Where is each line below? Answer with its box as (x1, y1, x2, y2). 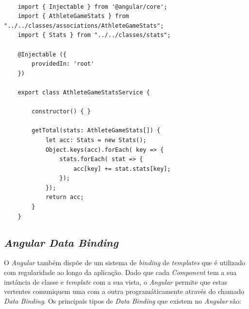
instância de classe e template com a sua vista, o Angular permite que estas (4, 276, 227, 287)
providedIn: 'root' (32, 60, 95, 68)
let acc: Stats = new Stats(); (45, 136, 147, 144)
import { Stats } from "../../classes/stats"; (17, 32, 171, 39)
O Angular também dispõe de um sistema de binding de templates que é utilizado (4, 257, 246, 268)
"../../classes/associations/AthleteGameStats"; (4, 22, 164, 29)
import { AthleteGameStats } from (17, 13, 129, 20)
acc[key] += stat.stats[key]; (73, 165, 171, 172)
